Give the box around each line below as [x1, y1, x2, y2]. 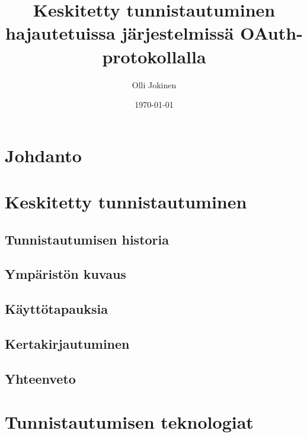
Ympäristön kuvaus [5, 265, 126, 283]
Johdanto [5, 143, 82, 167]
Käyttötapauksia [5, 300, 108, 318]
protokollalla [102, 44, 206, 68]
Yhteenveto [5, 369, 76, 387]
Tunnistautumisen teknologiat [5, 410, 254, 434]
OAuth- [240, 21, 303, 45]
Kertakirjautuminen [5, 334, 130, 352]
